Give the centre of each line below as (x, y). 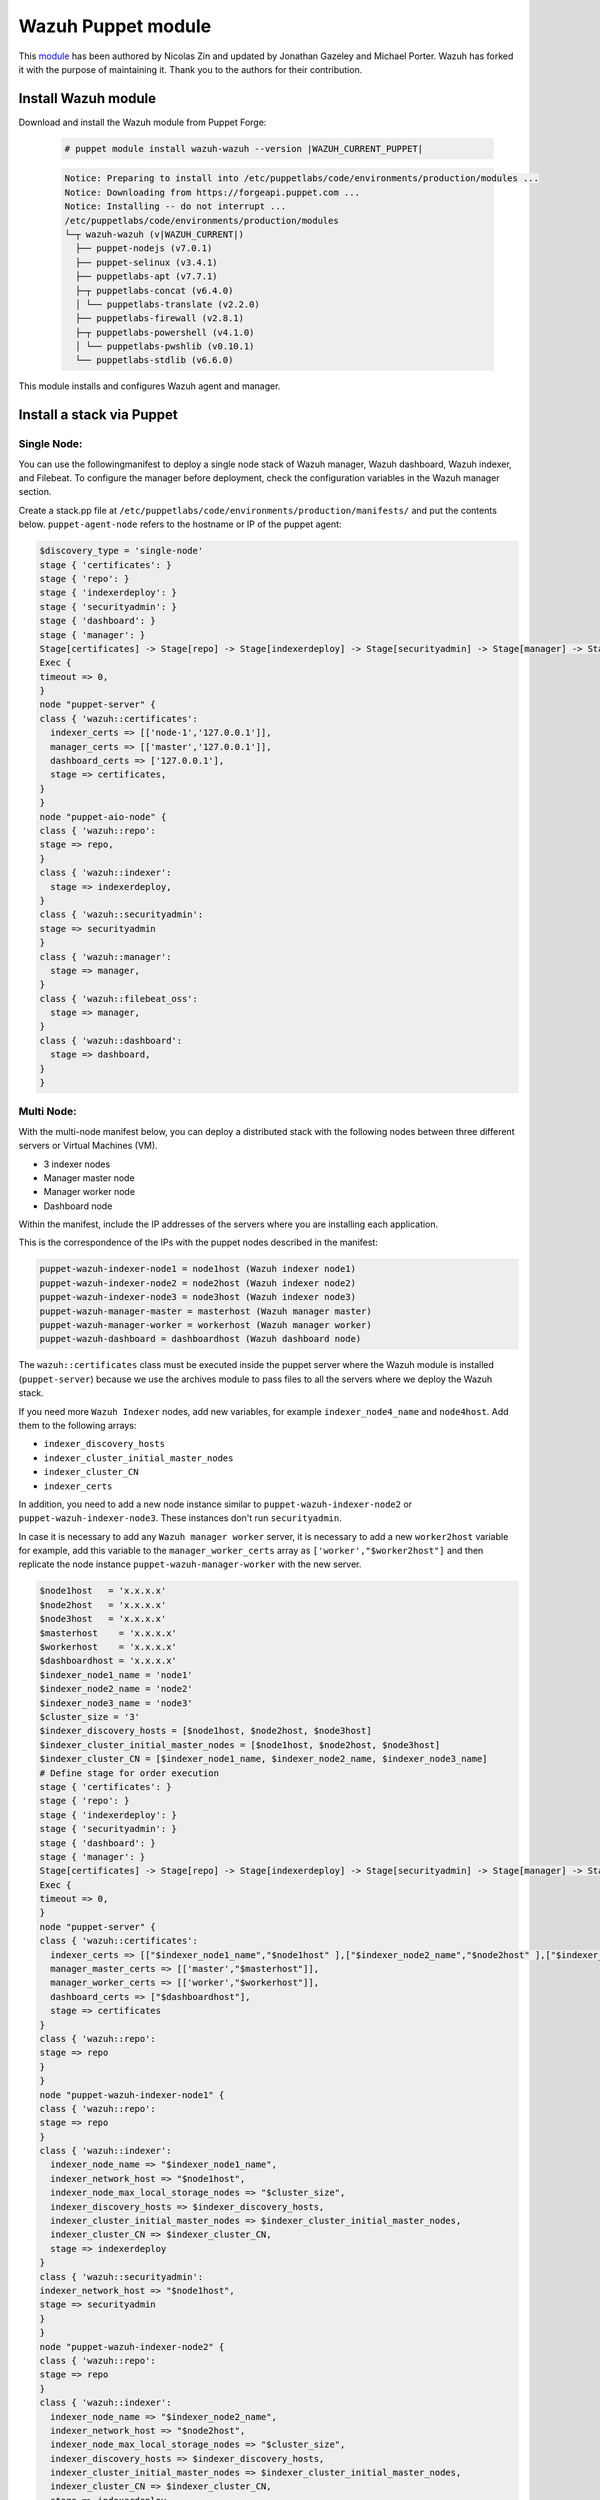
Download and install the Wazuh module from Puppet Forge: (142, 122)
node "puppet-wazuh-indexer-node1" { (132, 2094)
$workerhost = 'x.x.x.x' (108, 1647)
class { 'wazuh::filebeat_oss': (119, 998)
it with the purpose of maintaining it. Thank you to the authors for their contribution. (190, 69)
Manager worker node (89, 1192)
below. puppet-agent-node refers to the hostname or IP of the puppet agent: (180, 524)
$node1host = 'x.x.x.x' (103, 1591)
